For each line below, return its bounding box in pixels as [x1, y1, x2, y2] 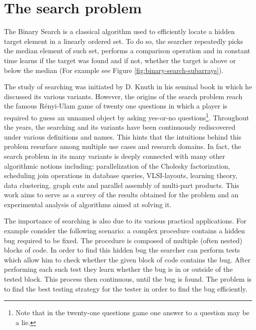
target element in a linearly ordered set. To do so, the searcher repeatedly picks [4, 36, 243, 46]
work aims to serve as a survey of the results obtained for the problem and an [4, 189, 239, 200]
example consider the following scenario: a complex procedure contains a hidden [4, 225, 245, 236]
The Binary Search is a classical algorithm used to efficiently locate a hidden [4, 26, 235, 37]
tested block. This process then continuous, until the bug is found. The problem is [4, 274, 252, 284]
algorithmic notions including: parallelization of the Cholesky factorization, [4, 160, 230, 171]
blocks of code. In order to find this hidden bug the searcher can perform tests [4, 245, 240, 255]
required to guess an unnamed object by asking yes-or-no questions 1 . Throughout [4, 110, 249, 122]
